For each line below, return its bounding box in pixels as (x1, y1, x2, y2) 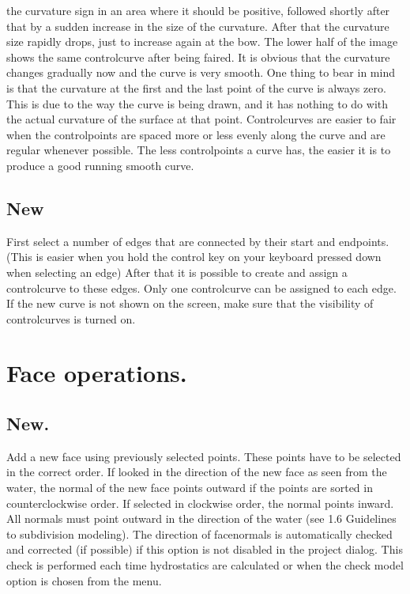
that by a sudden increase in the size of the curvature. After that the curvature (6, 17, 389, 34)
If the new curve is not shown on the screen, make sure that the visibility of (6, 295, 374, 312)
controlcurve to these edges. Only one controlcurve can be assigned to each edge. (6, 279, 397, 296)
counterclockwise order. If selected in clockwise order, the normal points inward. (6, 494, 394, 511)
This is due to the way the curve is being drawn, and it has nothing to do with (6, 95, 388, 112)
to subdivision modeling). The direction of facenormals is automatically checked (6, 525, 393, 542)
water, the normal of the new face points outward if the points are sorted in (6, 479, 373, 496)
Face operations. (6, 357, 187, 389)
